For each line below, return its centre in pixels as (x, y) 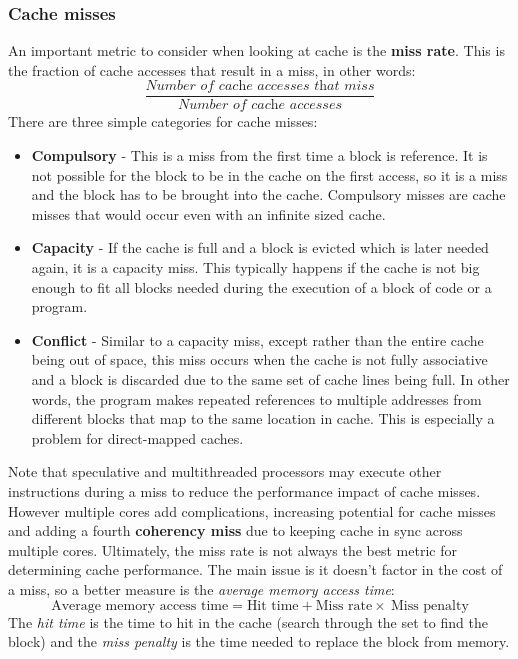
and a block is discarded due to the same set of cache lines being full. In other (270, 379)
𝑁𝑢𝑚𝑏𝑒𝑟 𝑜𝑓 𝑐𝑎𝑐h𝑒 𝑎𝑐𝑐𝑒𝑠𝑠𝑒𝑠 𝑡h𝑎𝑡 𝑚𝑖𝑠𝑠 (260, 86)
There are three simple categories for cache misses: (163, 121)
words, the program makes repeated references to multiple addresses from (256, 398)
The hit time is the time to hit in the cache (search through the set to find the (248, 621)
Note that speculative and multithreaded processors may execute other (225, 471)
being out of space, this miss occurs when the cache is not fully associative (259, 359)
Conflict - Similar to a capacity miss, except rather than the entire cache (257, 339)
